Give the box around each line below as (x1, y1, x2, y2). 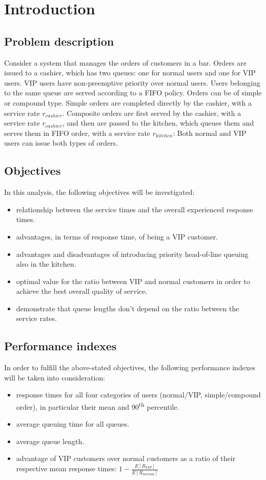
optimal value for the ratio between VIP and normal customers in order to (16, 275, 250, 286)
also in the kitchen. (16, 258, 76, 269)
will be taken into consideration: (4, 372, 105, 383)
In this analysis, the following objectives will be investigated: (4, 187, 195, 197)
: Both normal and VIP (173, 127, 247, 138)
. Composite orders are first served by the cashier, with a (62, 107, 241, 118)
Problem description (4, 33, 114, 49)
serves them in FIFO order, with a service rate (4, 127, 151, 138)
